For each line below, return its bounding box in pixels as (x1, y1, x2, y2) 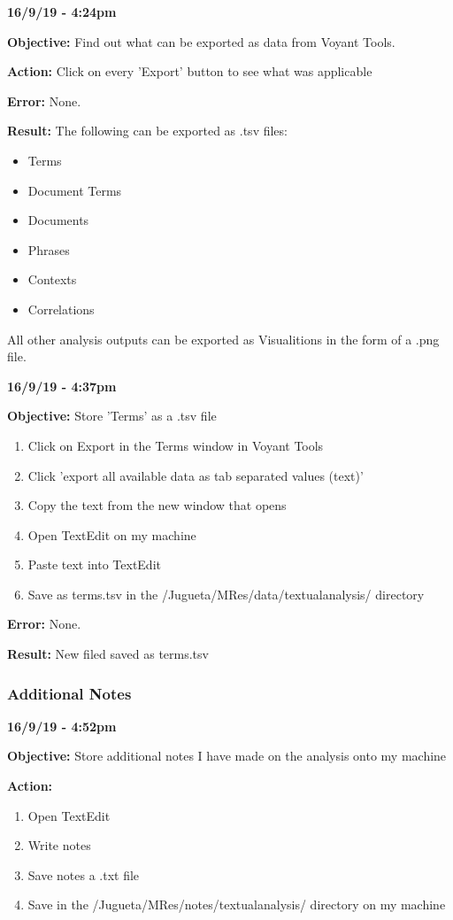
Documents (27, 211, 89, 229)
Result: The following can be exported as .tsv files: (7, 121, 288, 140)
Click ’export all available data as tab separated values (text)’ (27, 466, 364, 484)
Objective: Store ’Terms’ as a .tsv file (7, 406, 217, 425)
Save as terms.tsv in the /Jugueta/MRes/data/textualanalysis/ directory (27, 584, 425, 603)
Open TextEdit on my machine (27, 525, 196, 544)
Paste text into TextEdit (27, 555, 161, 574)
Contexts (27, 270, 77, 289)
